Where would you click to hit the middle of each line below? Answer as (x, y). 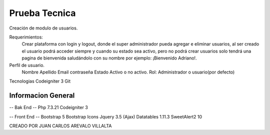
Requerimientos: (26, 37)
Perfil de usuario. (27, 65)
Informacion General (42, 96)
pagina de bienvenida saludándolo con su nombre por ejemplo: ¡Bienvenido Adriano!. (109, 58)
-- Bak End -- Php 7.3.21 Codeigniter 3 (49, 107)
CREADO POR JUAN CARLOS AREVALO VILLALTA (60, 125)
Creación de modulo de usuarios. (43, 28)
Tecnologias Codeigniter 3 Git (40, 81)
